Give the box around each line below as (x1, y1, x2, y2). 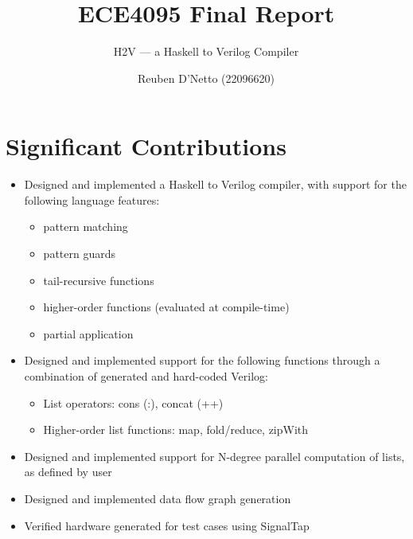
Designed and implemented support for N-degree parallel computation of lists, (24, 447, 405, 464)
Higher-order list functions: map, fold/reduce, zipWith (43, 421, 309, 438)
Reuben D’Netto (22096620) (138, 69, 275, 86)
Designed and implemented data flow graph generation (24, 490, 291, 506)
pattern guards (43, 245, 115, 262)
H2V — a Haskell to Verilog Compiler (113, 43, 299, 60)
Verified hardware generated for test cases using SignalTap (24, 517, 310, 533)
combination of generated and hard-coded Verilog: (24, 368, 269, 384)
